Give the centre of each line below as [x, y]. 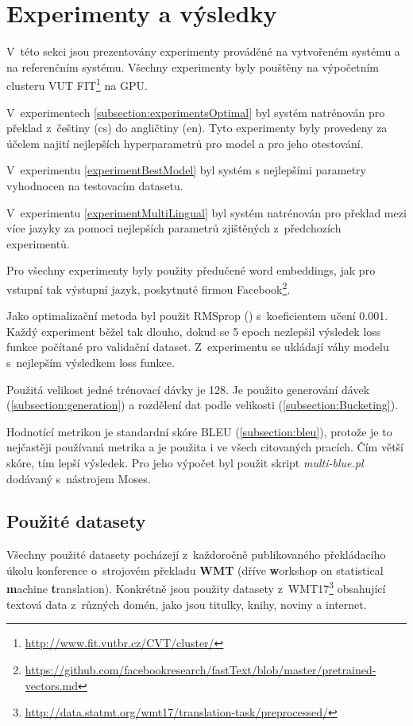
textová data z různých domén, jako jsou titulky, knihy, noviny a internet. [187, 604]
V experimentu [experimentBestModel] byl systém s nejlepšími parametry [187, 170]
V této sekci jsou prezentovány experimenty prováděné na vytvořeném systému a [203, 51]
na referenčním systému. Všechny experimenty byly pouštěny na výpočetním [193, 66]
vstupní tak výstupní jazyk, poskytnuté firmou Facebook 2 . [149, 287]
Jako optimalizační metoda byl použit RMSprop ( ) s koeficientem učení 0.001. [197, 316]
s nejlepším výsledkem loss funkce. [91, 362]
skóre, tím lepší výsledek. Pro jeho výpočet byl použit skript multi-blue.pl [185, 462]
